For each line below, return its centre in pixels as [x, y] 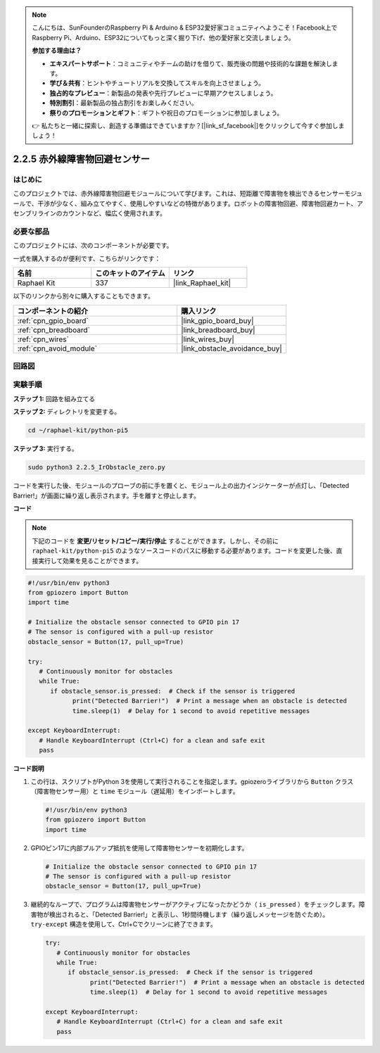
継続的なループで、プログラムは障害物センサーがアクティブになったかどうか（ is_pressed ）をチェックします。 [195, 904]
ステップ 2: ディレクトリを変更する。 [67, 412]
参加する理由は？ [57, 51]
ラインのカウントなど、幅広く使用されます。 [102, 213]
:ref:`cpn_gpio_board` [53, 320]
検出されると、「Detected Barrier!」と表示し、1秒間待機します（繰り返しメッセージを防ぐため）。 [189, 914]
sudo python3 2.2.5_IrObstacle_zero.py [96, 467]
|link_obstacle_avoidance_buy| [232, 348]
